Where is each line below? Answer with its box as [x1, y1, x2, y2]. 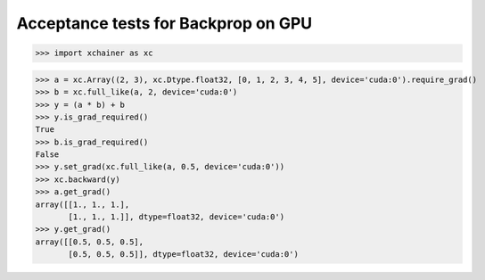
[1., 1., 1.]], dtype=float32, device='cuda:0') [68, 212, 285, 222]
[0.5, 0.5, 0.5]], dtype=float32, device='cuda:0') [68, 250, 299, 259]
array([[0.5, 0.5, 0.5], [35, 236, 144, 247]
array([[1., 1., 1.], [35, 199, 130, 210]
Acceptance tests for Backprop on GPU [16, 13, 313, 33]
